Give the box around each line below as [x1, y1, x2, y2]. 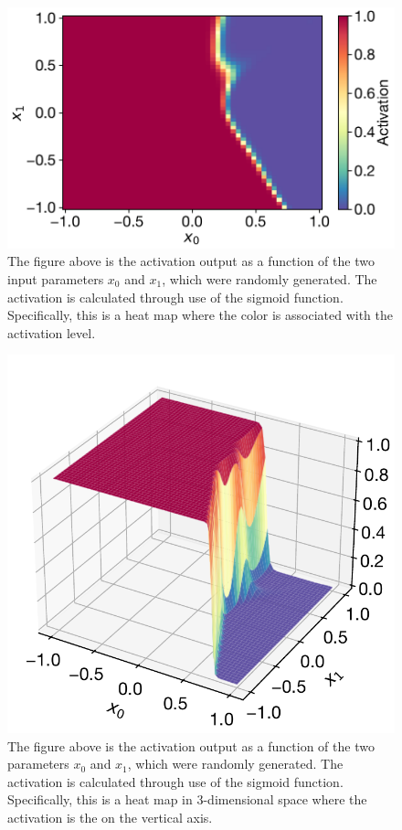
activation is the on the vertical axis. [7, 807, 213, 826]
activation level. [7, 323, 96, 342]
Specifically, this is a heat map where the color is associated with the [7, 305, 393, 325]
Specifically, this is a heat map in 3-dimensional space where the [7, 790, 367, 809]
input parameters [7, 269, 104, 288]
